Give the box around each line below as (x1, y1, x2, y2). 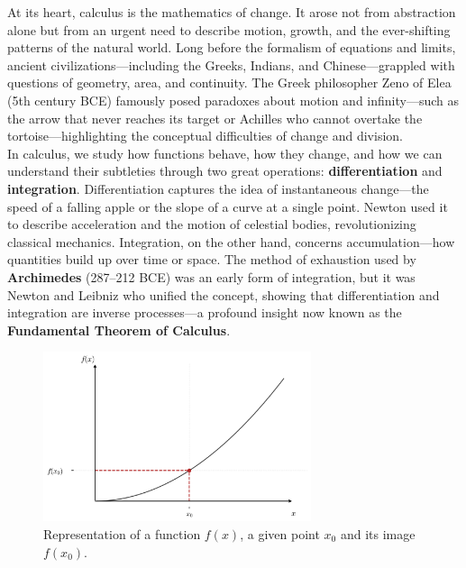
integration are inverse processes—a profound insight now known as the (7, 303, 402, 322)
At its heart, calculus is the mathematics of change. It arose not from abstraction (7, 3, 456, 21)
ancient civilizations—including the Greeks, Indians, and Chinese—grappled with (7, 55, 455, 74)
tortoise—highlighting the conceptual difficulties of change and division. (7, 126, 403, 145)
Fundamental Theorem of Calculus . (7, 320, 231, 339)
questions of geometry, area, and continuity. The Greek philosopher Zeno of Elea (7, 73, 452, 92)
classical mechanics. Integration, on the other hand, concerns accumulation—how (7, 232, 455, 251)
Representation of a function (43, 524, 201, 543)
